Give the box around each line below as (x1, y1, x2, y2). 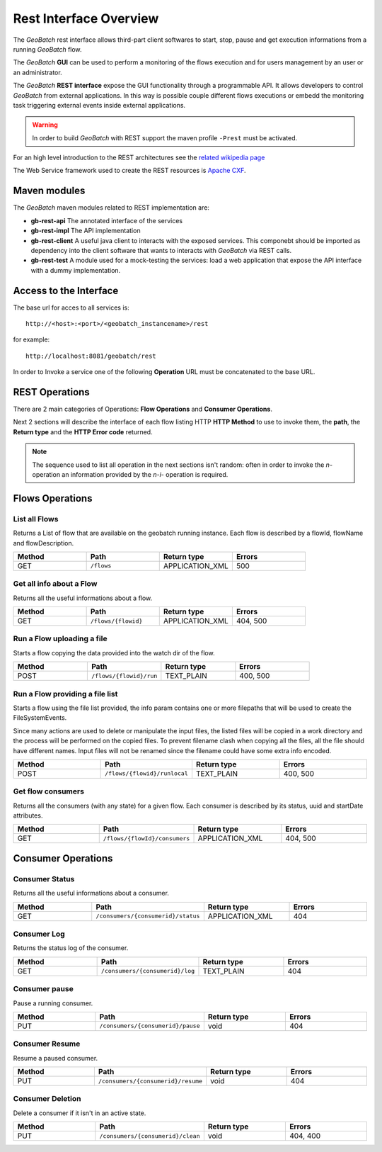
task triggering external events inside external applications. (13, 101, 186, 109)
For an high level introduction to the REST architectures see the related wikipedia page (13, 153, 265, 162)
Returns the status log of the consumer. (13, 944, 129, 952)
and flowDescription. (13, 538, 74, 547)
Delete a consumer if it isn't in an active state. (13, 1109, 146, 1117)
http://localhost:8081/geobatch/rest (25, 351, 157, 360)
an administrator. (13, 68, 63, 77)
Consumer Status (13, 874, 75, 883)
